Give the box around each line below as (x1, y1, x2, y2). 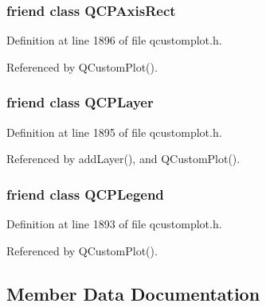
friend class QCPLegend (6, 184, 164, 204)
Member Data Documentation (6, 281, 260, 305)
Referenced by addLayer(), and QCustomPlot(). (6, 150, 241, 167)
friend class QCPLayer (6, 92, 154, 112)
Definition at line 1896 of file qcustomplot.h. (6, 32, 222, 49)
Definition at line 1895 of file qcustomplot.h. (6, 123, 222, 140)
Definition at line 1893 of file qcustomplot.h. (6, 216, 222, 232)
